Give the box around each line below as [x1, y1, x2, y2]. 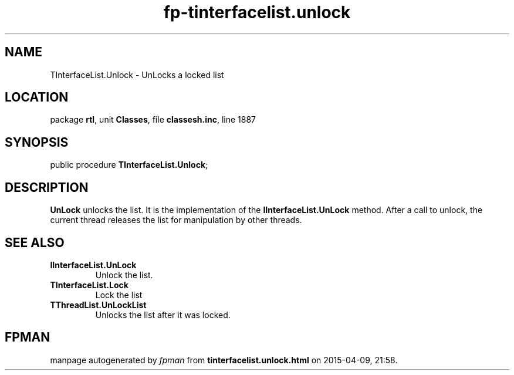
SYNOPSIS [5, 134, 69, 150]
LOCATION [5, 90, 69, 105]
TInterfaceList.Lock [50, 279, 128, 290]
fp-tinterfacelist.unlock [163, 2, 351, 22]
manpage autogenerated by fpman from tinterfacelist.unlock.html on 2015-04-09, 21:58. [50, 354, 398, 365]
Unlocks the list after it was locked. [95, 309, 231, 320]
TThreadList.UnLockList [50, 299, 147, 310]
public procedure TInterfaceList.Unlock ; [50, 160, 208, 170]
